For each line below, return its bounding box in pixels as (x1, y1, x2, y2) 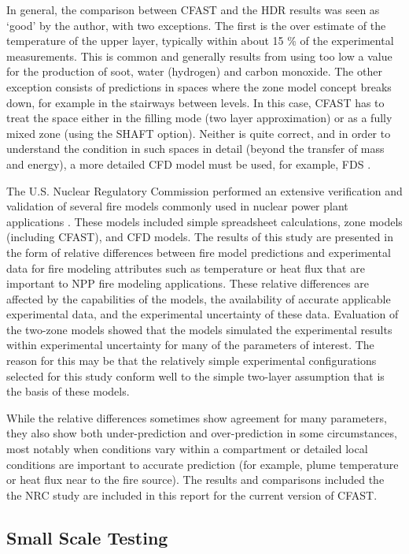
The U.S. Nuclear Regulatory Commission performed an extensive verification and (6, 182, 403, 199)
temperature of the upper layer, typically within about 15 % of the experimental (6, 32, 394, 49)
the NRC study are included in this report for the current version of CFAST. (6, 486, 378, 503)
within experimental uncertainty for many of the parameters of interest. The (6, 336, 374, 353)
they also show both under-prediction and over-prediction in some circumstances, (6, 425, 397, 441)
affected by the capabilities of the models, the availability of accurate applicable (6, 290, 391, 307)
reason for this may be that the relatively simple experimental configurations (6, 352, 377, 369)
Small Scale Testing (6, 525, 168, 549)
